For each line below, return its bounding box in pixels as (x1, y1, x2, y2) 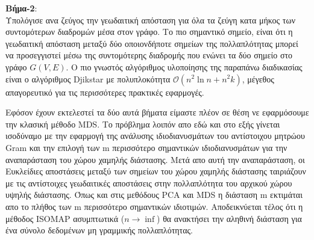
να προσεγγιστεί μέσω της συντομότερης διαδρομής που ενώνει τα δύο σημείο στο (5, 49, 293, 61)
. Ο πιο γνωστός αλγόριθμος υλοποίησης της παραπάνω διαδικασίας (66, 60, 303, 73)
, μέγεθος (242, 72, 274, 85)
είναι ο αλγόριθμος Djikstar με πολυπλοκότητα (5, 72, 171, 85)
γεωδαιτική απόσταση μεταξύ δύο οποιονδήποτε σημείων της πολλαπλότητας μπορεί (5, 37, 298, 49)
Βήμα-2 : (5, 2, 37, 14)
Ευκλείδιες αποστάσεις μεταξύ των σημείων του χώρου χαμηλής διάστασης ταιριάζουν (5, 165, 306, 177)
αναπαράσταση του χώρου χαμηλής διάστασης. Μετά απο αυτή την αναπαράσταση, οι (5, 153, 305, 165)
